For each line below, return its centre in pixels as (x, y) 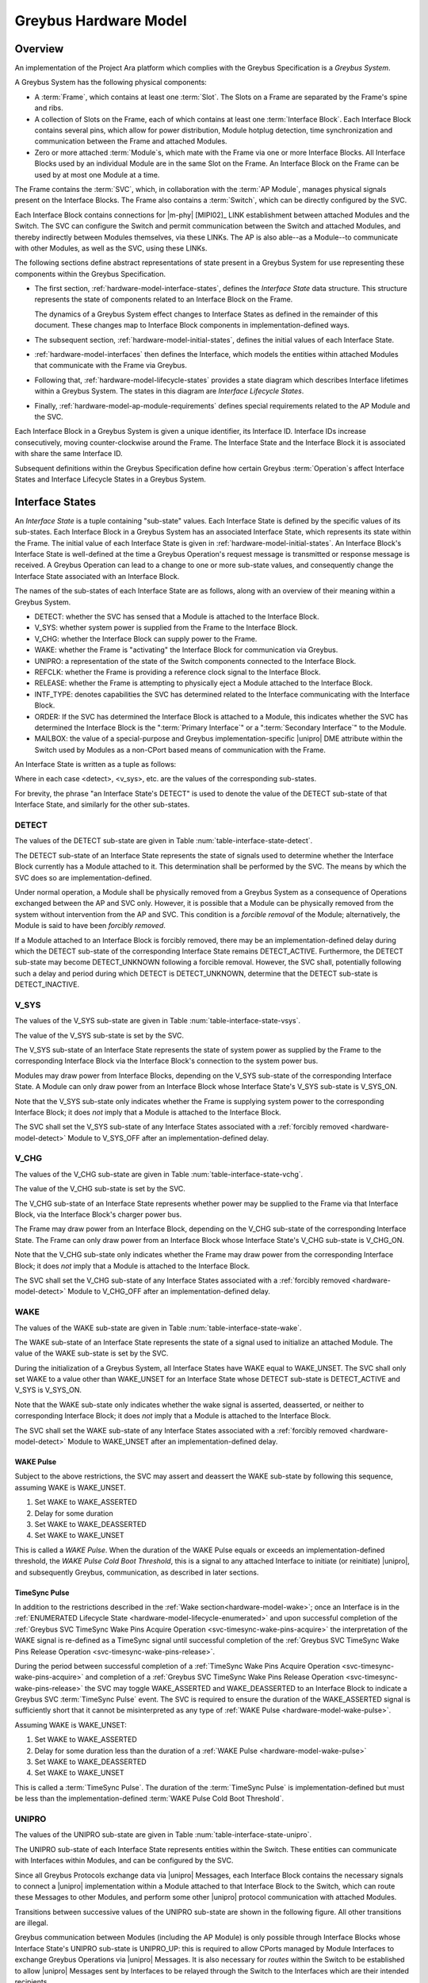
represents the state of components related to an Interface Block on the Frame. (164, 299)
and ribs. (49, 108)
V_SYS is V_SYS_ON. (48, 1390)
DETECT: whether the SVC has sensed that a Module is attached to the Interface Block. (177, 616)
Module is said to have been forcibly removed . (90, 926)
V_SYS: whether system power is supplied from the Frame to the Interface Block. (166, 627)
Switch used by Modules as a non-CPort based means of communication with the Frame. (180, 750)
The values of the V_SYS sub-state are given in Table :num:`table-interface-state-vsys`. (158, 1021)
